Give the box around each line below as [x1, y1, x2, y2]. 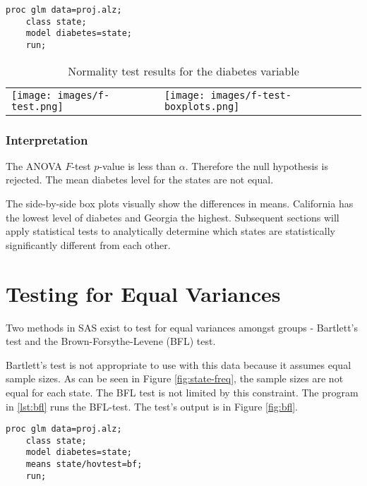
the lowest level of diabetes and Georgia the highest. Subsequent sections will [6, 209, 339, 224]
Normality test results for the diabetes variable [68, 62, 299, 79]
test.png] [11, 100, 64, 112]
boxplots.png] [164, 100, 240, 112]
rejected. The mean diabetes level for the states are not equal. [6, 172, 274, 187]
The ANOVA [6, 158, 62, 173]
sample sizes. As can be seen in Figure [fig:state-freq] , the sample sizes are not [6, 371, 344, 386]
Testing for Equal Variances [6, 279, 281, 308]
